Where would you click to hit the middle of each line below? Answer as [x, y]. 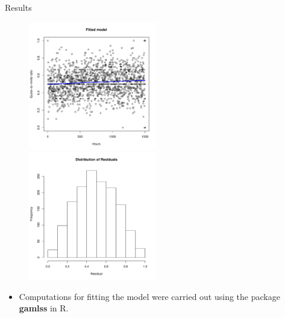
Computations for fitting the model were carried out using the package [149, 296]
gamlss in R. [44, 308]
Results [18, 7]
